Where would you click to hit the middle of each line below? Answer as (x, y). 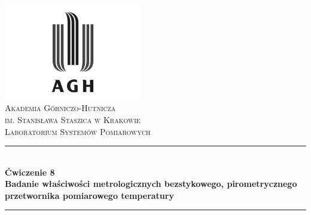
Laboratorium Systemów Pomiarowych (78, 131)
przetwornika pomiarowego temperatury (89, 195)
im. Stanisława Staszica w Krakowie (73, 119)
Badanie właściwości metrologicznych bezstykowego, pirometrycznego (151, 184)
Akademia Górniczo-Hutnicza (60, 108)
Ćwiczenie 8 (30, 172)
